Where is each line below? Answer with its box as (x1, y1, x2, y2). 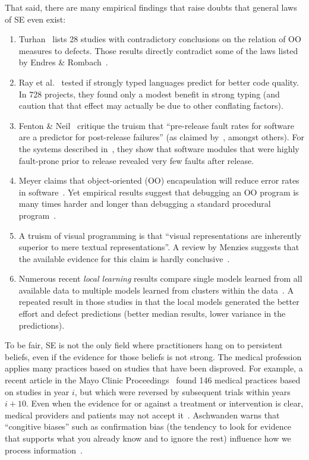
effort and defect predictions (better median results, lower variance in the (18, 307, 286, 320)
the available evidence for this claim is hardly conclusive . (18, 252, 230, 264)
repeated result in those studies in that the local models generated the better (18, 295, 299, 308)
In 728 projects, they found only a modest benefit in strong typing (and (18, 87, 280, 100)
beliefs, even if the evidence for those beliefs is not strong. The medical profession (5, 350, 302, 363)
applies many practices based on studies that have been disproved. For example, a (5, 362, 303, 374)
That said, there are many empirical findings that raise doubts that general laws (5, 1, 297, 13)
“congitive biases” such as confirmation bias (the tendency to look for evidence (5, 420, 291, 433)
